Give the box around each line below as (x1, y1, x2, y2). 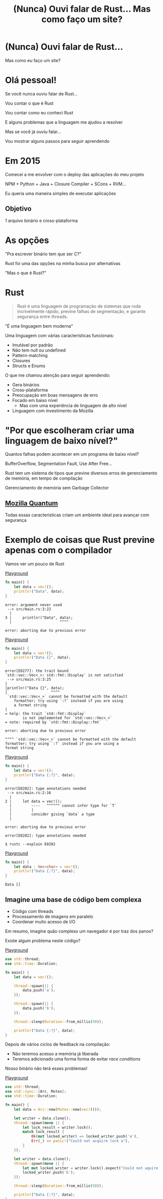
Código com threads (12, 909, 54, 914)
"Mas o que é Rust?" (5, 270, 46, 276)
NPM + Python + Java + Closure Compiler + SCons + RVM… (5, 181, 126, 187)
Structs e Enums (12, 363, 45, 369)
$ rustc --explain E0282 (5, 842, 56, 846)
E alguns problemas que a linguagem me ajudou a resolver (5, 119, 123, 125)
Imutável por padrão (12, 342, 53, 348)
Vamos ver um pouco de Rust (5, 561, 64, 567)
